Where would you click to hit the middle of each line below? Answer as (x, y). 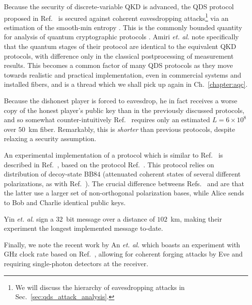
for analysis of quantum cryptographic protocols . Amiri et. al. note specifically (121, 37)
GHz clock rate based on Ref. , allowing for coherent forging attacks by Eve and (123, 254)
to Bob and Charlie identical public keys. (65, 202)
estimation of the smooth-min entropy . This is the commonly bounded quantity (123, 27)
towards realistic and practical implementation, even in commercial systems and (123, 74)
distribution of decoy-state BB (49, 174)
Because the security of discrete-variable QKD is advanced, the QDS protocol (119, 6)
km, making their (196, 218)
